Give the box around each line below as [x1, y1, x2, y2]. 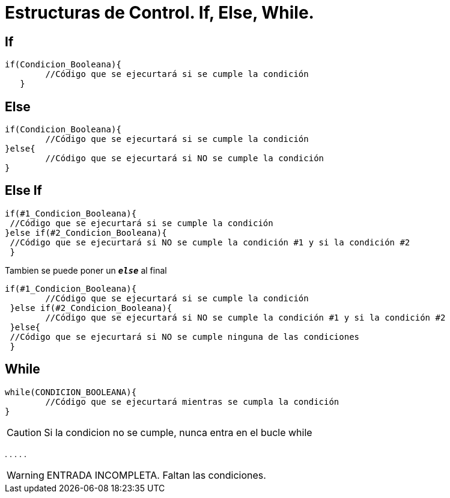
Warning [7, 469, 44, 481]
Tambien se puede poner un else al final [5, 265, 167, 275]
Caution [7, 426, 42, 438]
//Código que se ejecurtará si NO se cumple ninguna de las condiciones [10, 331, 360, 342]
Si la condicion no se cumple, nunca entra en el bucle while [44, 426, 312, 438]
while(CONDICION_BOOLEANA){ [5, 387, 137, 397]
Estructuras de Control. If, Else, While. [5, 2, 314, 23]
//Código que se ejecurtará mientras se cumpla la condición [45, 396, 339, 407]
